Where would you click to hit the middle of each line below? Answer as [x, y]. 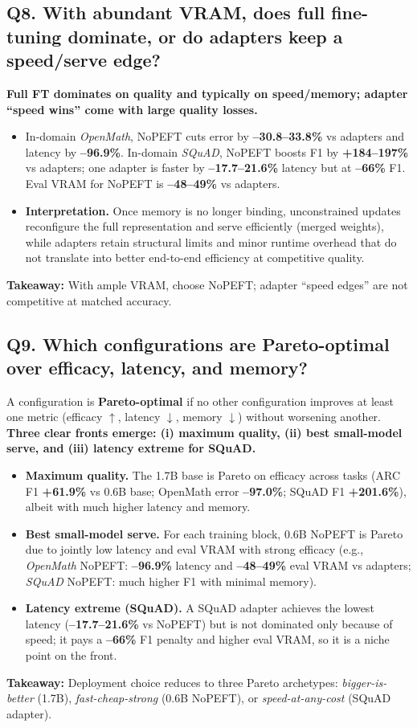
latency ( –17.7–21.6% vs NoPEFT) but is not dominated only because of [209, 623]
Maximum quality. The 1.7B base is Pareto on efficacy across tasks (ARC [213, 475]
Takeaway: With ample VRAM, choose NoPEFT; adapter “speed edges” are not [207, 284]
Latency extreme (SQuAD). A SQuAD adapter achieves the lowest [200, 608]
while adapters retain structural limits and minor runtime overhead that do [211, 241]
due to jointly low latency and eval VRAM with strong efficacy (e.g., [194, 549]
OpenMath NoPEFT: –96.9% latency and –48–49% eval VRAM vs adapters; [218, 565]
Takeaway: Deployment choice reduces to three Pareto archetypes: [172, 682]
